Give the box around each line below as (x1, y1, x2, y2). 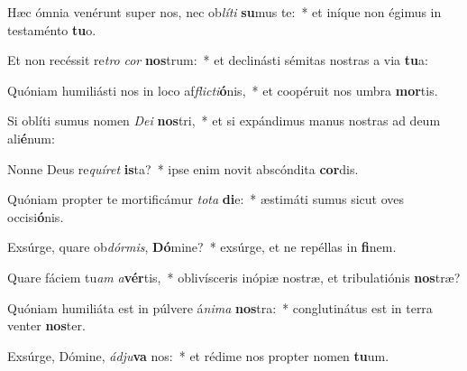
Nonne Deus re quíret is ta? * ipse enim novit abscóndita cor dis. (7, 159, 359, 178)
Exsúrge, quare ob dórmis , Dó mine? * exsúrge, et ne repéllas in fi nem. (7, 237, 397, 256)
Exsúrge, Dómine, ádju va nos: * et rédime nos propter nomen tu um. (7, 346, 389, 365)
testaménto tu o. (7, 20, 96, 39)
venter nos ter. (7, 316, 86, 335)
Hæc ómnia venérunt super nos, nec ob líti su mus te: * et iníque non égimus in (7, 3, 442, 21)
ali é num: (7, 128, 55, 147)
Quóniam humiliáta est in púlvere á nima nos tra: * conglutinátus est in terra (7, 298, 433, 317)
